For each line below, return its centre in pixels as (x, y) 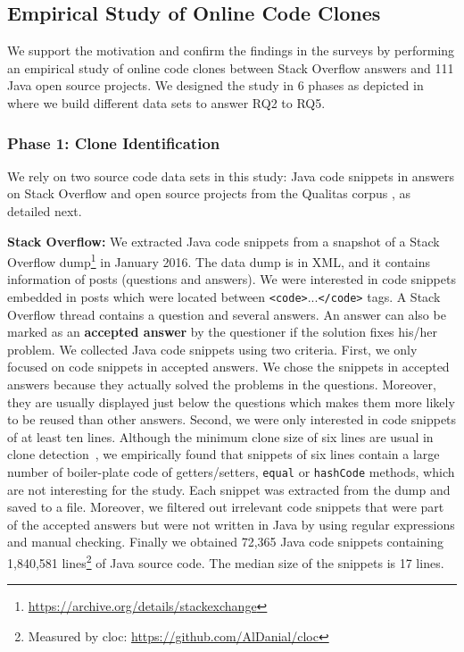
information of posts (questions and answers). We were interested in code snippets (232, 279)
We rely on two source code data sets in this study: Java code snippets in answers (231, 176)
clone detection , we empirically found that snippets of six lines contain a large (224, 454)
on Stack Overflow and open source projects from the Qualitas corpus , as (209, 193)
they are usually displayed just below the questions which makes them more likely (231, 401)
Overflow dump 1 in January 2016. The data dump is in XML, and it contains (219, 260)
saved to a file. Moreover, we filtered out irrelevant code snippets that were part (226, 507)
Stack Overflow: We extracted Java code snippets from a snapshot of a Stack (224, 241)
